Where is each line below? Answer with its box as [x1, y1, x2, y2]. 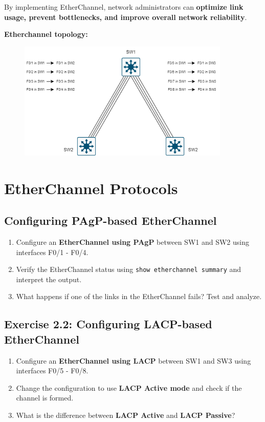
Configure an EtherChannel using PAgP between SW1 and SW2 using [16, 236, 249, 247]
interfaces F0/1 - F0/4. [16, 246, 89, 257]
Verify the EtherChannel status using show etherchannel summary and [16, 264, 241, 275]
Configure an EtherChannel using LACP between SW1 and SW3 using [16, 355, 251, 366]
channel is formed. [16, 392, 74, 403]
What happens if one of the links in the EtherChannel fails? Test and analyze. [16, 291, 262, 302]
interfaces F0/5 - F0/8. [16, 365, 89, 376]
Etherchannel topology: [4, 29, 88, 39]
